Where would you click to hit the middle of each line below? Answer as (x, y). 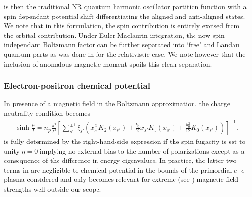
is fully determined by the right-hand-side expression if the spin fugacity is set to (125, 141)
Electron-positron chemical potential (77, 85)
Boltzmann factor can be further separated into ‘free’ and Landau (141, 45)
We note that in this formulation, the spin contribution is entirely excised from (122, 26)
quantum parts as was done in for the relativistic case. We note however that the (125, 54)
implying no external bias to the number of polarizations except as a (142, 151)
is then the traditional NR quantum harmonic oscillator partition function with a (125, 6)
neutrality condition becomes (47, 113)
